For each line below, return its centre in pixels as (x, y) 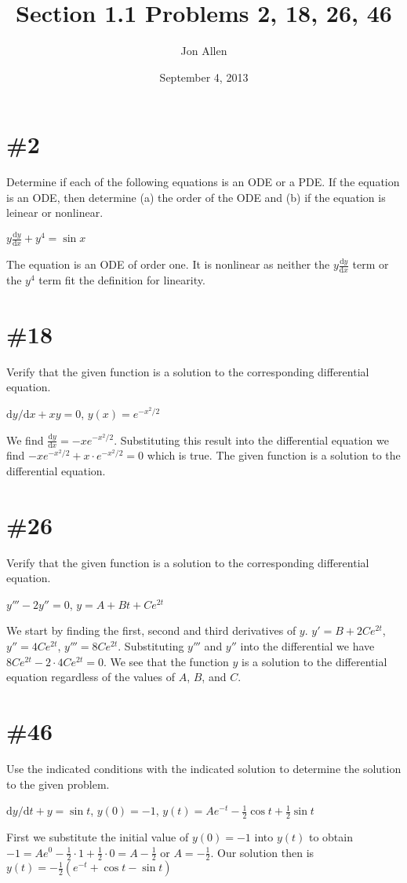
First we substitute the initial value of (98, 836)
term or (371, 264)
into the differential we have (307, 646)
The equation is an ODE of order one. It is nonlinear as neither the (168, 264)
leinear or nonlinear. (55, 213)
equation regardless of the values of (91, 677)
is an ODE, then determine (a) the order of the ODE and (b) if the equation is (196, 197)
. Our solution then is (262, 852)
